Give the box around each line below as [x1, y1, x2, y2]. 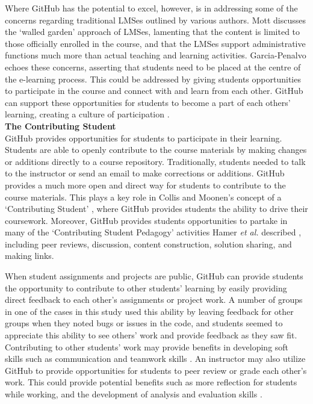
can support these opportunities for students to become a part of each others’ [5, 96, 291, 108]
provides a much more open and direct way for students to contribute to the [5, 178, 286, 191]
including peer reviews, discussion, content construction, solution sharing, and [5, 237, 292, 250]
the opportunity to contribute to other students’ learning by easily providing [5, 281, 287, 294]
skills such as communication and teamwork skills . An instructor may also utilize [5, 352, 306, 365]
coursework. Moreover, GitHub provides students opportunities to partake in [5, 214, 288, 226]
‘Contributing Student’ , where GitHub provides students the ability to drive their [5, 202, 308, 215]
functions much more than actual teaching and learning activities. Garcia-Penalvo [5, 49, 306, 61]
